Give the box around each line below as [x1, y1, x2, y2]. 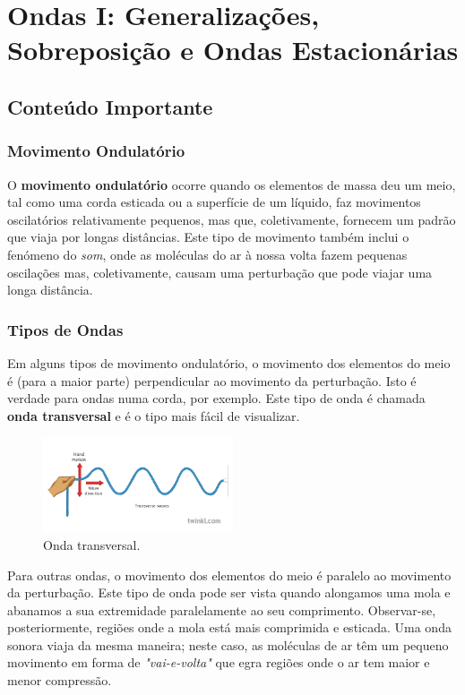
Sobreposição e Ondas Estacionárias [7, 31, 459, 68]
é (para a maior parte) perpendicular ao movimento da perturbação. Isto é [7, 371, 417, 390]
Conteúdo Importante [7, 92, 213, 120]
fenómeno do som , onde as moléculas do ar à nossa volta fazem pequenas [7, 245, 408, 263]
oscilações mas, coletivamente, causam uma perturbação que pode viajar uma [7, 262, 433, 281]
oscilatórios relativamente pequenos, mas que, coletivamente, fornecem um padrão [7, 210, 456, 228]
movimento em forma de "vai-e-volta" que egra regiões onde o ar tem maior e [7, 653, 430, 672]
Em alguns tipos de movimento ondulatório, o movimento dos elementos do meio [7, 353, 451, 372]
